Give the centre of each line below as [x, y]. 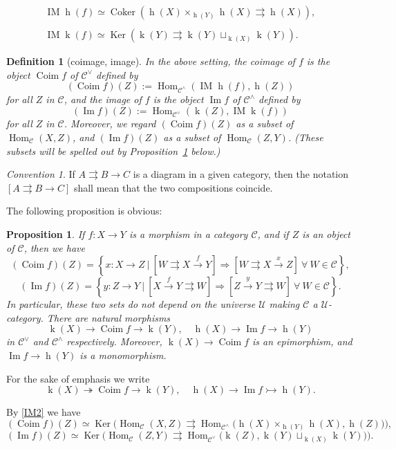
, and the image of [103, 99]
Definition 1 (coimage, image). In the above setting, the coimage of [151, 61]
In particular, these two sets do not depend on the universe [131, 304]
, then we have [54, 247]
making [284, 304]
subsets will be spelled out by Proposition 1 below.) [113, 150]
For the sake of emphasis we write [78, 378]
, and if [273, 233]
